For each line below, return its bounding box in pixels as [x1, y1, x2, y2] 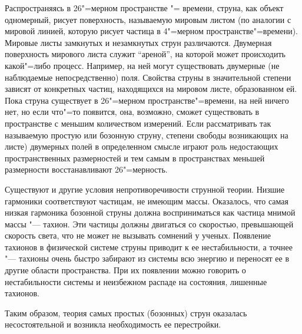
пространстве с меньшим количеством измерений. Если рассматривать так [5, 117, 271, 129]
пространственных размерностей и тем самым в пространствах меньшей [5, 151, 265, 164]
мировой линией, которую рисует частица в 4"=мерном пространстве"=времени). [5, 25, 298, 37]
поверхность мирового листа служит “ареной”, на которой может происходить [5, 48, 286, 60]
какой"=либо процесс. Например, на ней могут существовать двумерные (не [5, 59, 280, 71]
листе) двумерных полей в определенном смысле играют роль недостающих [5, 140, 278, 153]
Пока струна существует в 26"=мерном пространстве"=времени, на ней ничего [5, 94, 289, 106]
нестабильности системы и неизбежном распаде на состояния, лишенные [5, 275, 267, 287]
